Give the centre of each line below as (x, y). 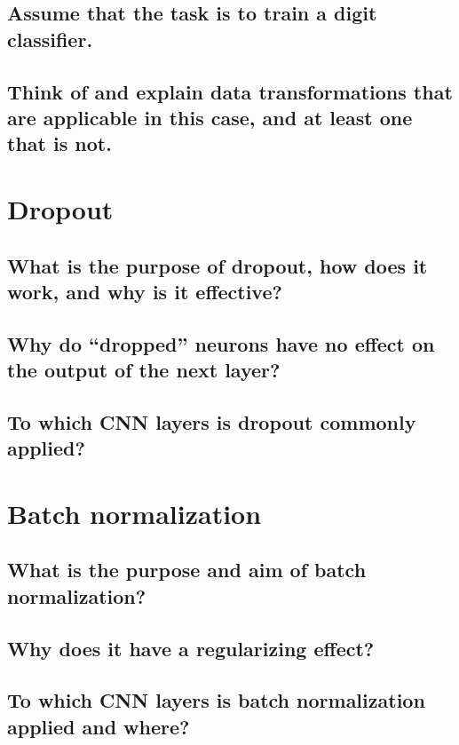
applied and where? (99, 726)
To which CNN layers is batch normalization (216, 700)
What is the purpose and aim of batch (187, 570)
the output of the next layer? (144, 370)
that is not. (59, 143)
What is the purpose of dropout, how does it (218, 265)
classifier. (50, 39)
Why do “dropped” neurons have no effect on (221, 343)
